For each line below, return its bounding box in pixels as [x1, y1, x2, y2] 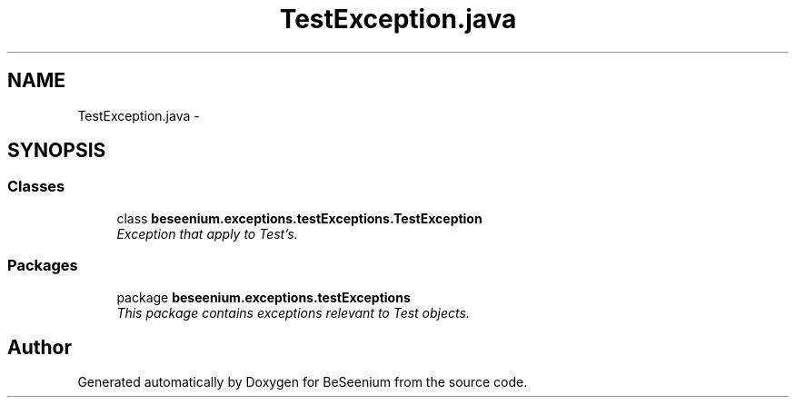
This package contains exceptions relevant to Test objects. [116, 304, 470, 321]
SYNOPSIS [7, 139, 106, 163]
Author [7, 335, 72, 359]
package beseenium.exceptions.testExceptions [116, 289, 411, 305]
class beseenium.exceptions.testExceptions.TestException [116, 210, 483, 226]
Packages [7, 256, 78, 275]
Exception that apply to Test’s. [116, 225, 298, 242]
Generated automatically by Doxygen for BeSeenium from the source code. [77, 374, 528, 390]
